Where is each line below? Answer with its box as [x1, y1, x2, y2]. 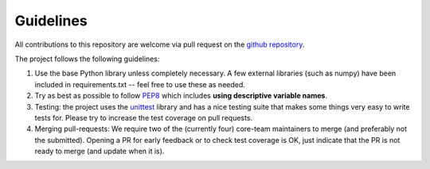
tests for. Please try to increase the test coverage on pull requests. [34, 113, 253, 122]
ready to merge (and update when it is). [34, 147, 165, 156]
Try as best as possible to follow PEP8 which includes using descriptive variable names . [34, 91, 328, 101]
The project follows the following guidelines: [14, 54, 160, 63]
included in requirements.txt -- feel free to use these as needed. [34, 79, 246, 89]
